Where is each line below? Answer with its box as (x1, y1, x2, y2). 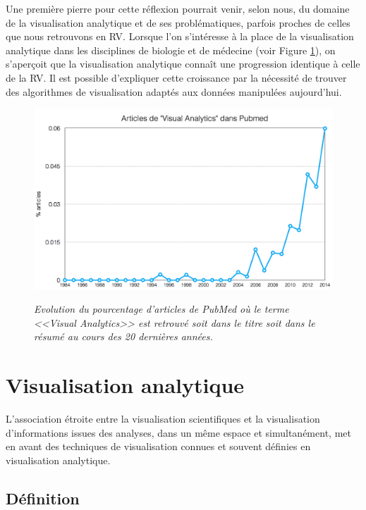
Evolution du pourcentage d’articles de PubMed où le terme (34, 301, 289, 316)
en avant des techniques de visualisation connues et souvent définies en (6, 439, 311, 454)
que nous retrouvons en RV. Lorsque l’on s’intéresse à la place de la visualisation (6, 29, 354, 44)
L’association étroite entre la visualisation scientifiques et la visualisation (6, 411, 320, 425)
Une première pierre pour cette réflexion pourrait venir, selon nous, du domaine (6, 1, 350, 15)
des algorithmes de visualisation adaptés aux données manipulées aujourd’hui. (6, 84, 342, 99)
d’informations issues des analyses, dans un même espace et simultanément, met (6, 425, 351, 440)
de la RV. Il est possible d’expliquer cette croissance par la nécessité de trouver (6, 70, 347, 85)
